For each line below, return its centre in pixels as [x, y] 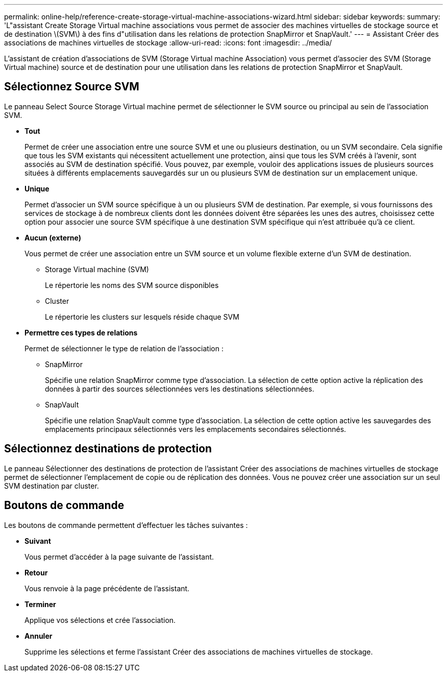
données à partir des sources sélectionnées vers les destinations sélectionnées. [180, 389]
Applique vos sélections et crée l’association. [100, 620]
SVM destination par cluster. [52, 486]
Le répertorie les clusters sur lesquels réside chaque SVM [142, 317]
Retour [36, 572]
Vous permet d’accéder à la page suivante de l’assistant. [119, 557]
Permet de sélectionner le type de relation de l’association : [124, 348]
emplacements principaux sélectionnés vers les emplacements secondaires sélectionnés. [196, 429]
